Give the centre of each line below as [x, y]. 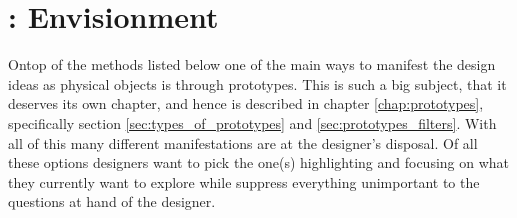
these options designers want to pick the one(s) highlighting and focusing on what [259, 162]
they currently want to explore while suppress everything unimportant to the [244, 181]
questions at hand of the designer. [112, 201]
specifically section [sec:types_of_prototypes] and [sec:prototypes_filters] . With [252, 122]
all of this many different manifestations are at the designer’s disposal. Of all [243, 142]
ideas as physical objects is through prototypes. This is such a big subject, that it [257, 83]
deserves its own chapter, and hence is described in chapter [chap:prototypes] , [246, 103]
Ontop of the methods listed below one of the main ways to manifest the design [252, 64]
